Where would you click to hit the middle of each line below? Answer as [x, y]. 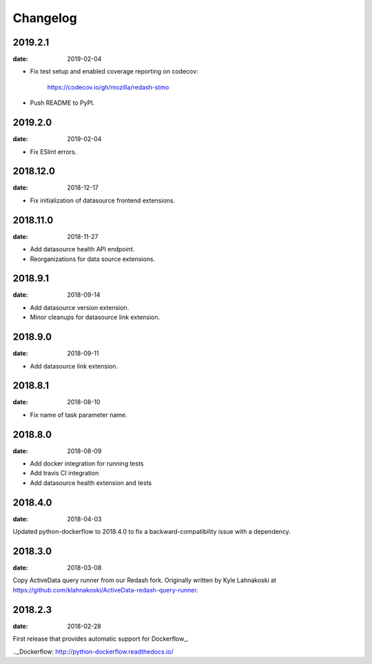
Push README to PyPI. [62, 103]
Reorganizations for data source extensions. [93, 259]
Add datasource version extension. [80, 307]
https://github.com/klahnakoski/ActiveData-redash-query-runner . [106, 590]
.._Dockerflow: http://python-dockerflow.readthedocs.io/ [93, 652]
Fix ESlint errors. [53, 152]
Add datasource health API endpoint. [82, 249]
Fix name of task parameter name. [79, 415]
